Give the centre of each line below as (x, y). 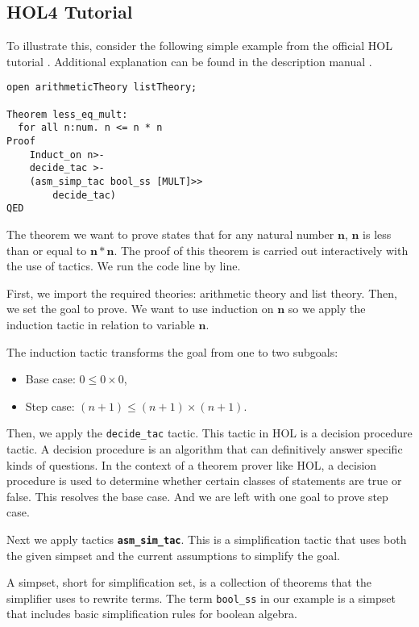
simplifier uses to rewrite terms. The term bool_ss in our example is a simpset (201, 598)
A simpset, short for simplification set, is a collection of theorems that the (189, 582)
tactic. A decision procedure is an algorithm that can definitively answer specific (205, 448)
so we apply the (327, 309)
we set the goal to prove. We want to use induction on (140, 309)
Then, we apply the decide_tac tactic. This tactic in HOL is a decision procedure (209, 433)
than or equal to (47, 250)
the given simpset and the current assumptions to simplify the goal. (173, 555)
